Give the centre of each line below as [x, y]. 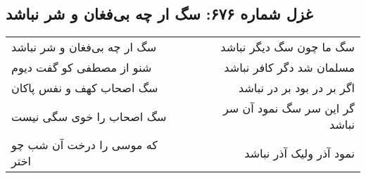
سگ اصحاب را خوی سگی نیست [89, 116]
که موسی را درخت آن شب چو [84, 145]
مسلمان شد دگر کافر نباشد [289, 68]
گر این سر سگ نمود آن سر [289, 108]
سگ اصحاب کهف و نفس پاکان [85, 88]
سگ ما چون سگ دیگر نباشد [288, 47]
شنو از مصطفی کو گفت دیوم [82, 68]
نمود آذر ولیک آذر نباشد [299, 153]
